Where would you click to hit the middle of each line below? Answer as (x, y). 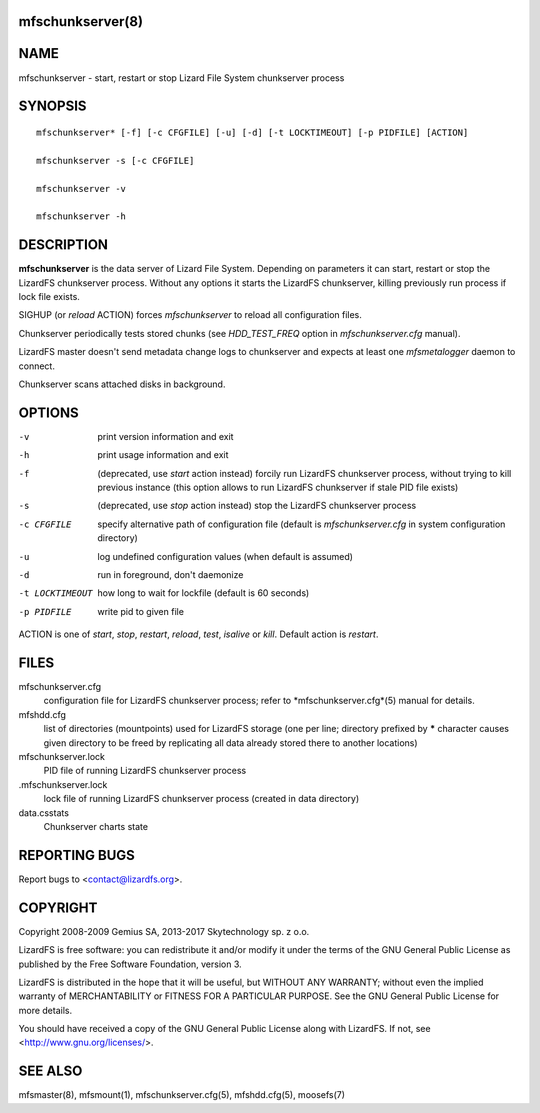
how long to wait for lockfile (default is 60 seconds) (203, 593)
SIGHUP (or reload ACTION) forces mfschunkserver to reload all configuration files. (190, 315)
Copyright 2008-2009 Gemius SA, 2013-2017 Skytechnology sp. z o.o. (164, 931)
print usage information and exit (163, 455)
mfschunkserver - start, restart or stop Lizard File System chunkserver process (181, 77)
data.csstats (44, 812)
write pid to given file (141, 611)
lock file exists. (49, 296)
